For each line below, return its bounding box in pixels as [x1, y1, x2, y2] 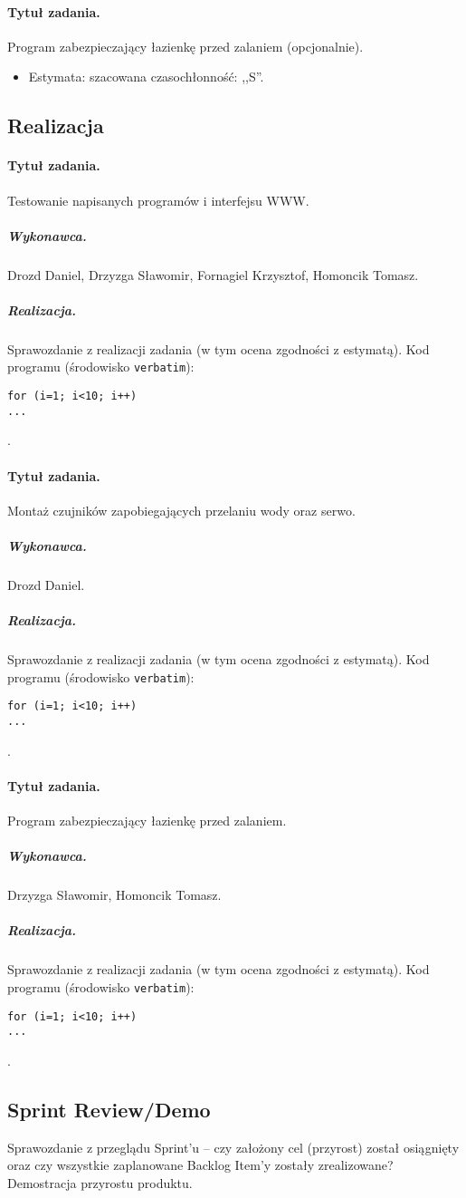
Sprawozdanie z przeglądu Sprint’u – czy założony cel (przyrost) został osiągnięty [7, 1137, 460, 1156]
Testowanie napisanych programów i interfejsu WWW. [7, 190, 309, 209]
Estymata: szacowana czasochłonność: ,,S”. [28, 67, 264, 86]
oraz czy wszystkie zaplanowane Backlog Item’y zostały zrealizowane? [7, 1155, 394, 1174]
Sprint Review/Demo [7, 1095, 211, 1123]
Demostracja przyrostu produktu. [7, 1173, 193, 1192]
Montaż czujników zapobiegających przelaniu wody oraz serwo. [7, 500, 356, 519]
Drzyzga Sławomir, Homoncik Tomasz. [7, 885, 222, 904]
